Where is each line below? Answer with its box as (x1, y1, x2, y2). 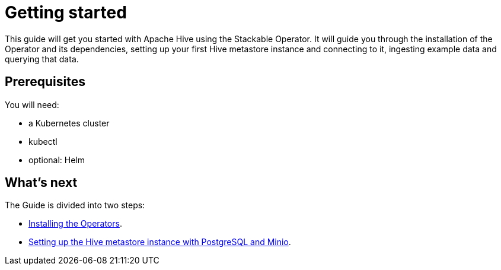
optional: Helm (28, 154, 85, 165)
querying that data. (5, 53, 79, 64)
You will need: (5, 99, 59, 110)
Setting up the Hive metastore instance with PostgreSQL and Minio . (28, 237, 291, 247)
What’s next (5, 175, 78, 190)
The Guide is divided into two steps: (5, 200, 145, 211)
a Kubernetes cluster (28, 117, 110, 128)
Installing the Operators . (28, 218, 122, 229)
